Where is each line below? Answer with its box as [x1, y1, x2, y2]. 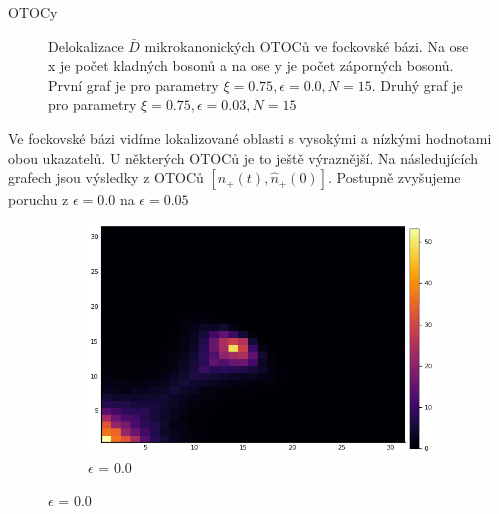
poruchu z [8, 189, 69, 210]
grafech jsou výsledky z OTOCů [8, 167, 204, 188]
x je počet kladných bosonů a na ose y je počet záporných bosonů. [48, 55, 454, 76]
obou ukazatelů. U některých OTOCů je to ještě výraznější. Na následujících [8, 147, 479, 168]
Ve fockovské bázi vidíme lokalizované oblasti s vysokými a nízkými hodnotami [8, 127, 492, 148]
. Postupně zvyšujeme [327, 167, 461, 188]
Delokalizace [48, 35, 124, 56]
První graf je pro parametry [48, 74, 219, 95]
